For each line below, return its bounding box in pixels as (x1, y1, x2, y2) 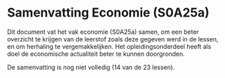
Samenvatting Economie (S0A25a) (7, 5, 210, 21)
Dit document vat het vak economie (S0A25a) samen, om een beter (7, 28, 199, 36)
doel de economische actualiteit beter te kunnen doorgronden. (7, 50, 185, 58)
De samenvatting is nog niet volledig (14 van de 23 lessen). (7, 63, 175, 71)
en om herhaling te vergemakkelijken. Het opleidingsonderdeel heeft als (7, 42, 212, 50)
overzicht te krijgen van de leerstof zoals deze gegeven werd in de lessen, (7, 35, 219, 43)
